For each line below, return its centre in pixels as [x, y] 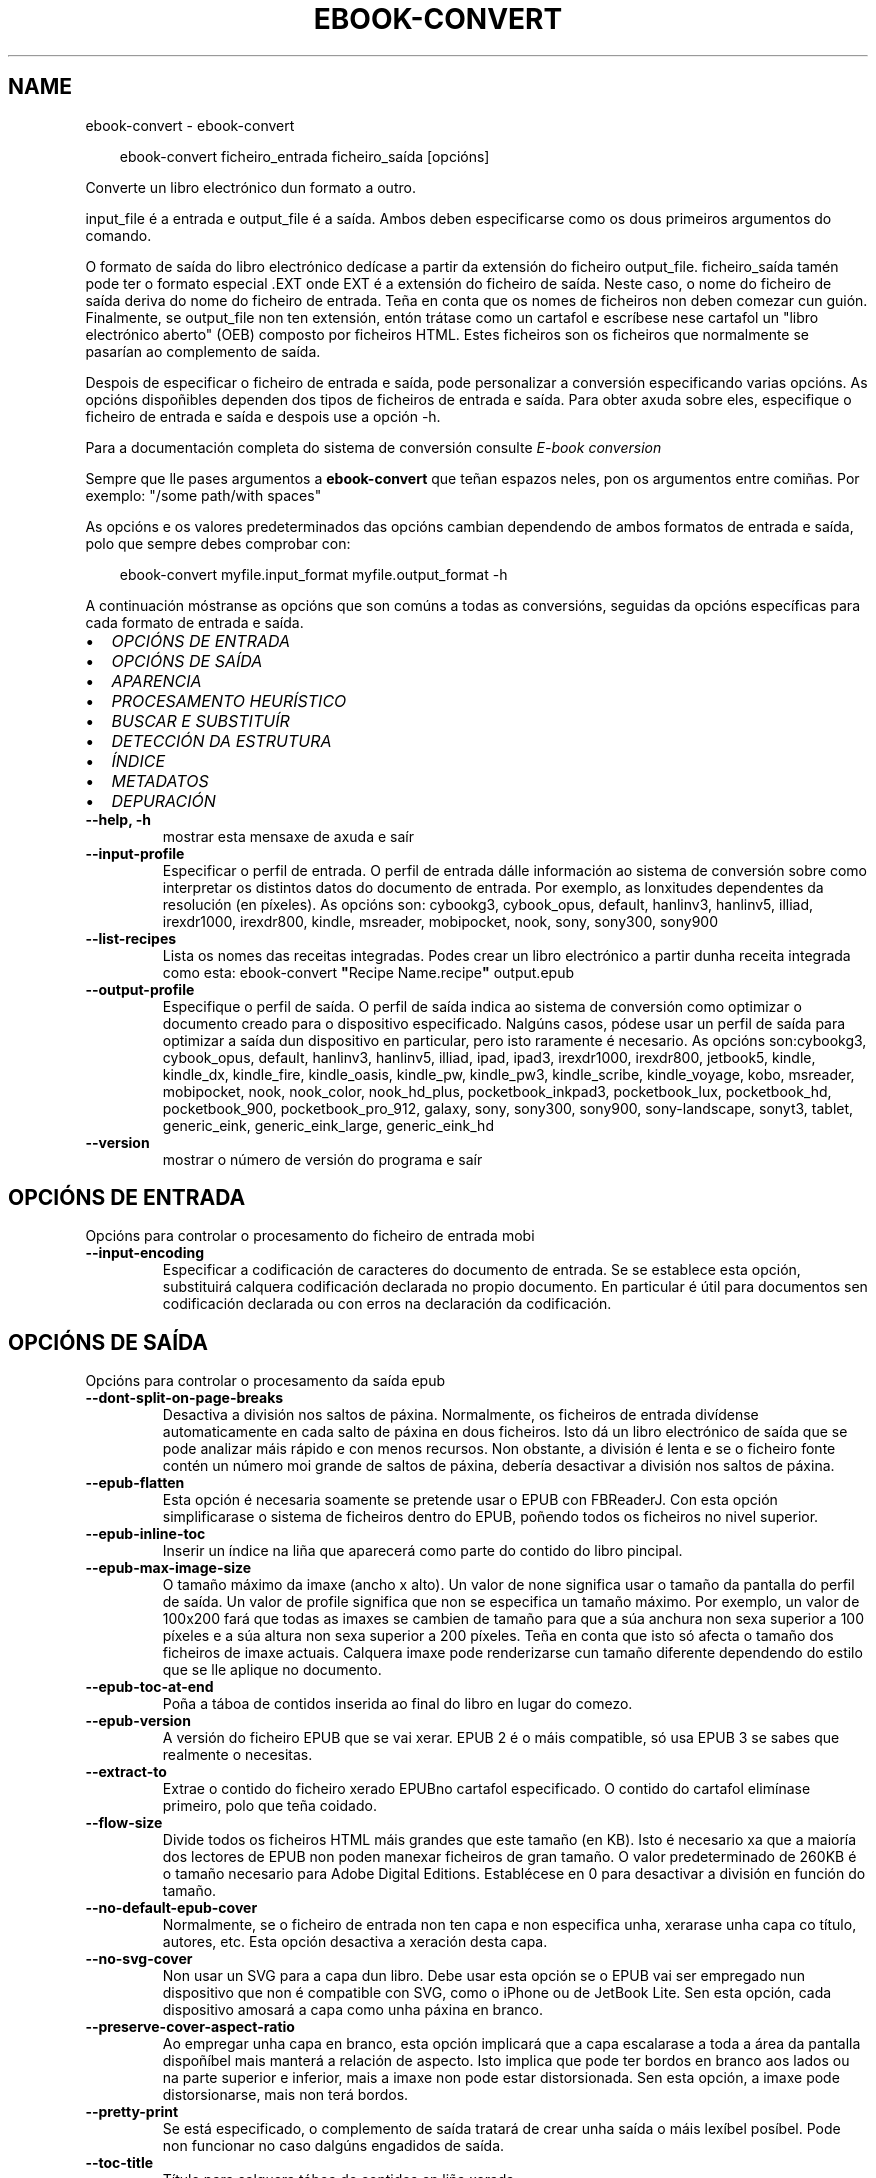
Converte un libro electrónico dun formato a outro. [250, 187]
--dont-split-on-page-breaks [184, 1398]
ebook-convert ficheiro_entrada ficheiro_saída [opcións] [304, 156]
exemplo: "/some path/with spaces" [203, 495]
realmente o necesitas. [237, 1755]
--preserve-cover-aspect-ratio [190, 2027]
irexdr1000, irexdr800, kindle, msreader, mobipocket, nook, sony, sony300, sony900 [440, 921]
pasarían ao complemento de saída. [203, 351]
